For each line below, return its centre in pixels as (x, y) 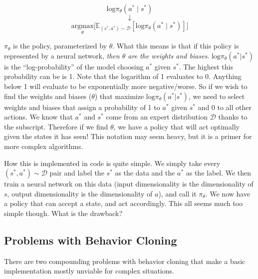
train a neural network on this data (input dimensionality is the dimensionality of (129, 184)
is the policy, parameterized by (60, 46)
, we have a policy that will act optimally (176, 126)
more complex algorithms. (44, 146)
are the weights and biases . (169, 55)
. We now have (228, 193)
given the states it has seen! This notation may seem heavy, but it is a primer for (128, 136)
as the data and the (145, 173)
